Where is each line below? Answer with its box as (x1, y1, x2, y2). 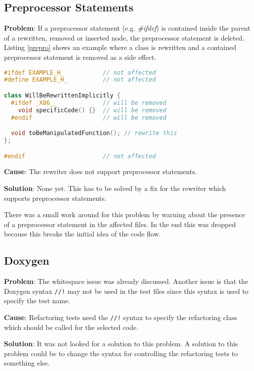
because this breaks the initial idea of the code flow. (4, 229, 161, 239)
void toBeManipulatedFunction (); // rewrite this (11, 130, 177, 137)
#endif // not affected (4, 152, 156, 160)
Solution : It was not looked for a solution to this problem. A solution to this (4, 338, 238, 349)
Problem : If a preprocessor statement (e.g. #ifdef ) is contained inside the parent (4, 23, 251, 33)
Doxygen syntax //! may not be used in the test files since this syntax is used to (4, 285, 249, 296)
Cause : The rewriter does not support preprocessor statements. (4, 166, 197, 177)
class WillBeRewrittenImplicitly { (4, 92, 121, 99)
